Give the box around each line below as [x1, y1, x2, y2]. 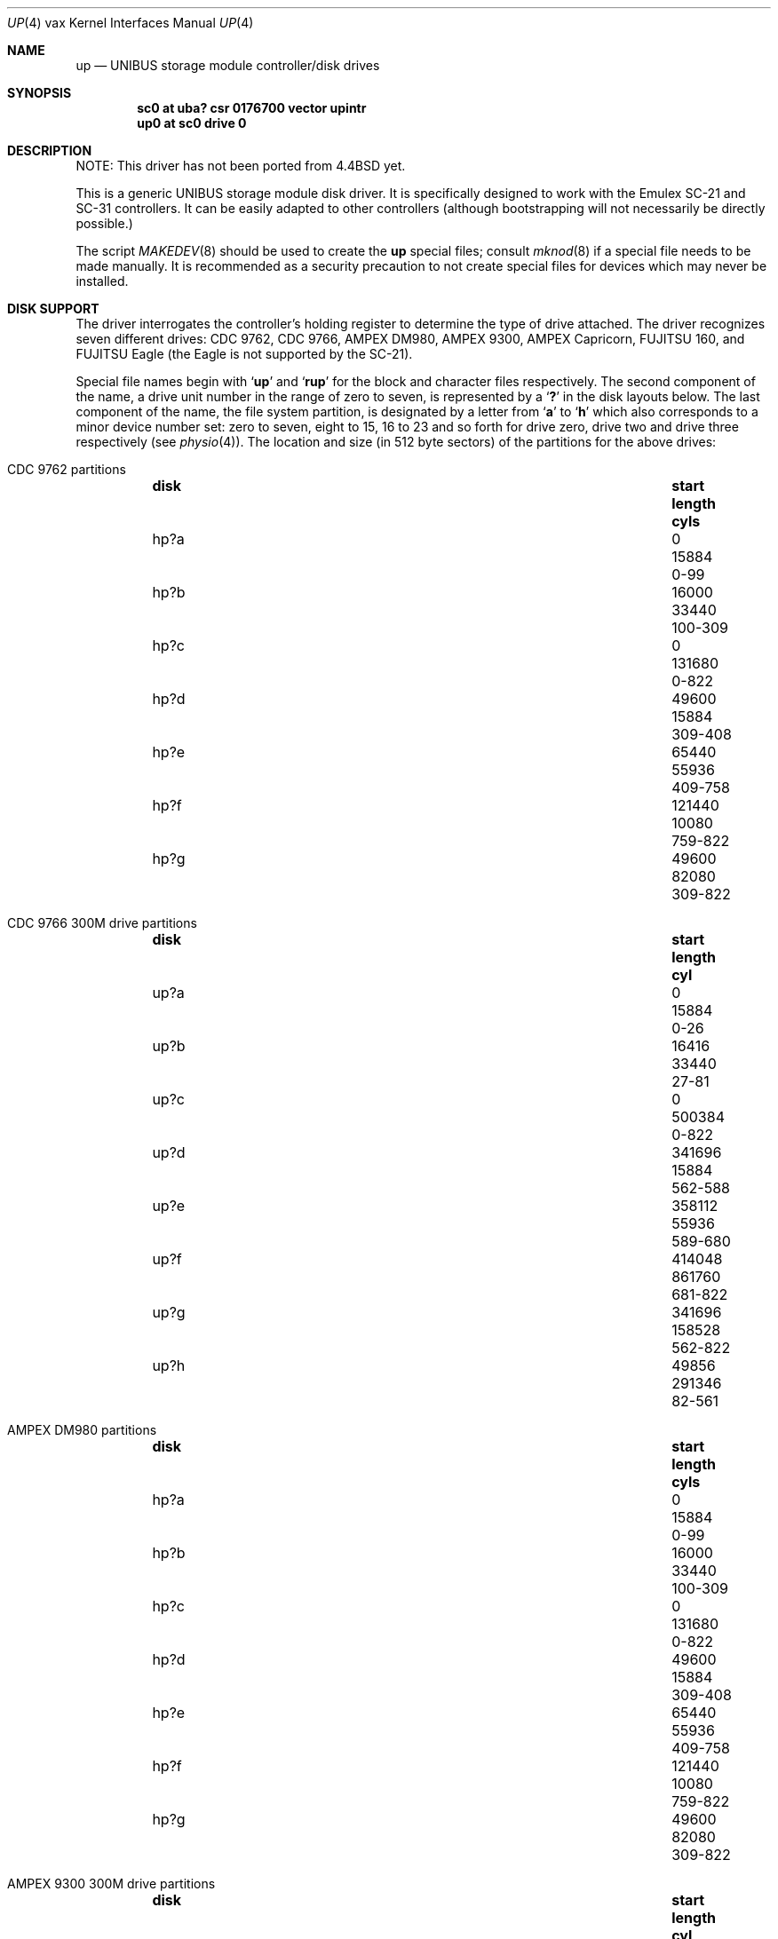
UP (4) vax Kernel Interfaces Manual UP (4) [7, 15, 254, 30]
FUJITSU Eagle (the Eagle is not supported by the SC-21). [75, 346, 413, 361]
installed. [75, 273, 129, 289]
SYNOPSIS [7, 85, 72, 100]
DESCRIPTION [7, 143, 92, 158]
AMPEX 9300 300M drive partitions [7, 1876, 216, 1891]
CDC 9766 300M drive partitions [7, 915, 197, 930]
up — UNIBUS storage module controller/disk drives [75, 58, 380, 73]
